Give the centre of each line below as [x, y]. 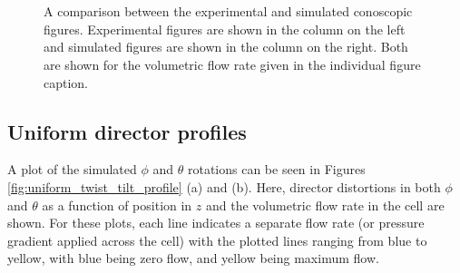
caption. [66, 82]
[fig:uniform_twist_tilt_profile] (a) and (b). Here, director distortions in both [224, 186]
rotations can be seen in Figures [276, 169]
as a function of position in [117, 205]
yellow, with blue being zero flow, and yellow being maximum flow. [193, 258]
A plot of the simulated [72, 169]
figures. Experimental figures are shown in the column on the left [225, 29]
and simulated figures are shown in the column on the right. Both [226, 47]
